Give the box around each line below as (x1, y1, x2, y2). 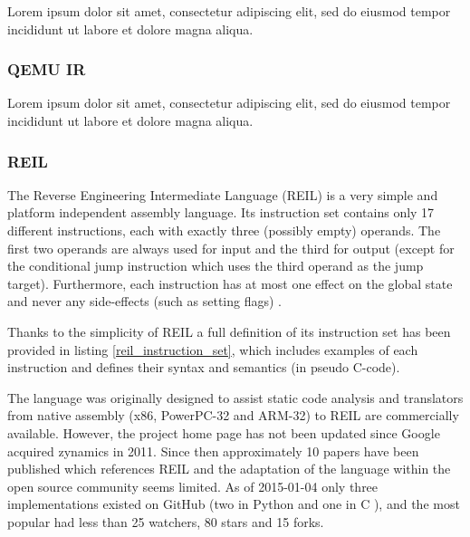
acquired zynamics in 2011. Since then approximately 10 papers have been (7, 441, 419, 460)
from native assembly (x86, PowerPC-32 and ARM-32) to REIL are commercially (7, 406, 459, 425)
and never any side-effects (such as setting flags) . (7, 292, 283, 311)
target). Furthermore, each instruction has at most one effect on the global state (7, 273, 453, 292)
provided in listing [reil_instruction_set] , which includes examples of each (7, 340, 418, 359)
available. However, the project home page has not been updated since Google (7, 423, 440, 442)
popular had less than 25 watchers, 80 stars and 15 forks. (7, 512, 324, 531)
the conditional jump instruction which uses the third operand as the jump (7, 256, 424, 275)
